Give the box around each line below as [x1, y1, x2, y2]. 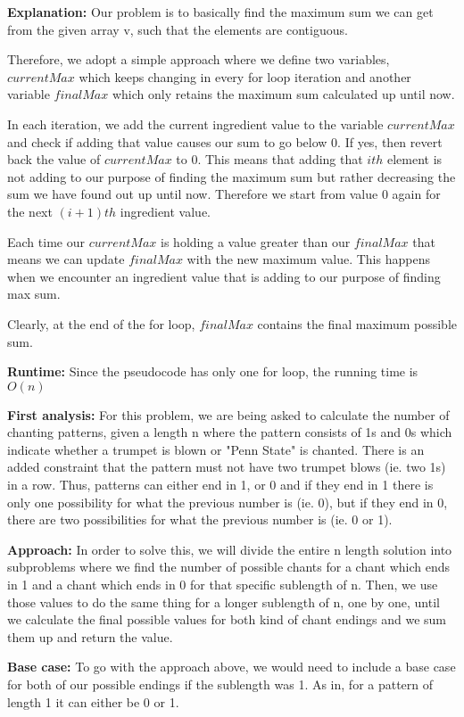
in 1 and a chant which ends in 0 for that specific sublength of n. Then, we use [7, 575, 438, 594]
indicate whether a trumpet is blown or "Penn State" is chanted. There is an [7, 440, 425, 458]
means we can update [7, 250, 125, 268]
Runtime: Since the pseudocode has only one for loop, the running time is [7, 362, 418, 381]
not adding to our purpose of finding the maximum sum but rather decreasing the [7, 167, 456, 185]
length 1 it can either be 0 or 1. [7, 692, 179, 711]
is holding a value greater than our [161, 232, 351, 251]
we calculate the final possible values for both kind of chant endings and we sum [7, 610, 446, 629]
